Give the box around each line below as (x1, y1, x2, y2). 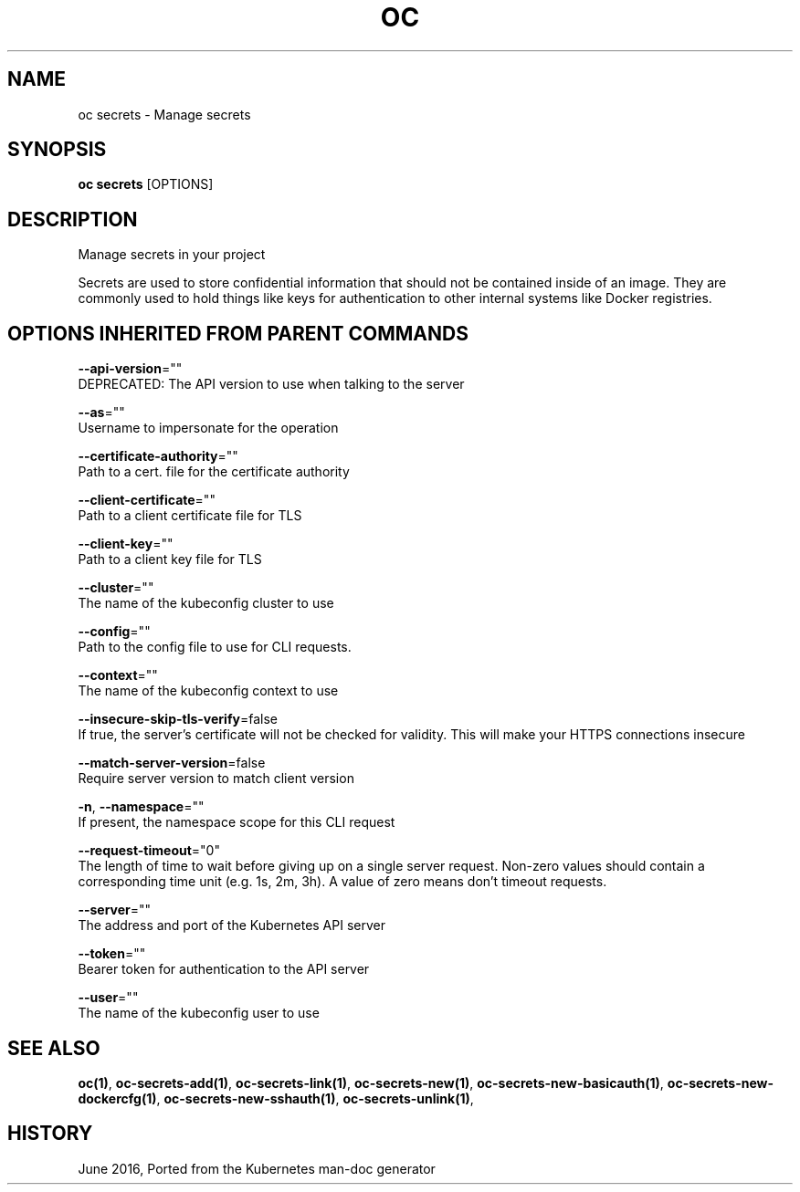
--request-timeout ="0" (78, 842, 220, 859)
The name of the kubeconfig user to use (78, 1005, 320, 1021)
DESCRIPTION (7, 207, 138, 231)
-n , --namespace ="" (78, 799, 205, 815)
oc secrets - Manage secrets (78, 106, 251, 122)
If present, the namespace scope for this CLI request (78, 814, 395, 831)
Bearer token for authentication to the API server (78, 961, 370, 978)
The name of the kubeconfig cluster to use (78, 595, 334, 612)
